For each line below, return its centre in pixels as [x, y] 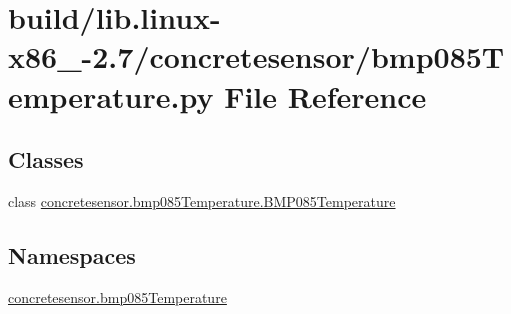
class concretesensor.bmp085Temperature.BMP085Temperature [202, 200]
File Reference [325, 95]
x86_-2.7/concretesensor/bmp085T [256, 56]
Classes [46, 159]
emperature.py [111, 95]
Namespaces [72, 254]
